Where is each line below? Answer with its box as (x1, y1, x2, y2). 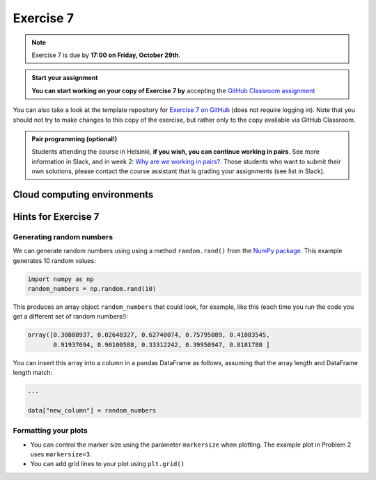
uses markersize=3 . (30, 450, 92, 458)
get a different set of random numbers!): (13, 312, 129, 321)
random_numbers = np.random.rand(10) (27, 285, 157, 292)
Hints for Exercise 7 (13, 211, 100, 223)
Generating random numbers (13, 232, 113, 241)
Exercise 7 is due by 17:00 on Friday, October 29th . (31, 51, 181, 59)
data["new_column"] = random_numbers (27, 406, 157, 414)
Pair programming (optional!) (31, 134, 118, 143)
